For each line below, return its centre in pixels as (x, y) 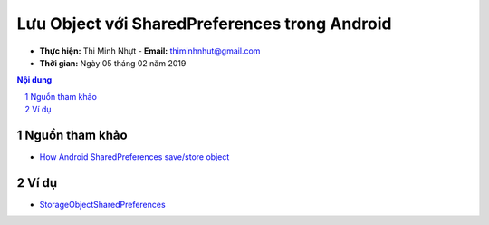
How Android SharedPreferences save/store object (134, 157)
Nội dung (34, 80)
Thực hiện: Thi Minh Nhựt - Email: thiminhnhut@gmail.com (150, 51)
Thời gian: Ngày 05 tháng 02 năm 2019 (113, 63)
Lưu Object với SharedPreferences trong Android (204, 24)
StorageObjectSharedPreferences (103, 204)
